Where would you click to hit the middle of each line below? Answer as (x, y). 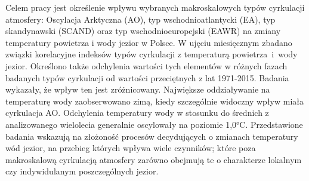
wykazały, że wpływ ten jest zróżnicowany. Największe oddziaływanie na (138, 89)
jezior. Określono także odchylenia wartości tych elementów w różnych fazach (146, 65)
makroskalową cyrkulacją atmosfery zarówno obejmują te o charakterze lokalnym (154, 159)
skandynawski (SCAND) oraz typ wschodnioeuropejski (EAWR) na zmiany (143, 31)
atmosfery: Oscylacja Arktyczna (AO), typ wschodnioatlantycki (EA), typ (140, 19)
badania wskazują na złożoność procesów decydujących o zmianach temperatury (152, 136)
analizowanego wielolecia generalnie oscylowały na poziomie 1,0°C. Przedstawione (154, 124)
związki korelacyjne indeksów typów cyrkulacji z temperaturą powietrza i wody (152, 54)
